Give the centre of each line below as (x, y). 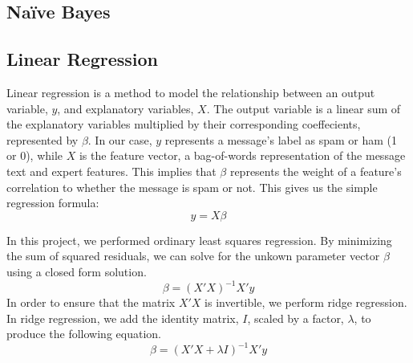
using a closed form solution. (77, 271)
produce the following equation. (84, 334)
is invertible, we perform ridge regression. (306, 302)
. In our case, (120, 139)
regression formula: (53, 203)
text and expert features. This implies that (111, 171)
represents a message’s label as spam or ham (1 (281, 139)
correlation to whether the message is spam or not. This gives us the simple (192, 187)
